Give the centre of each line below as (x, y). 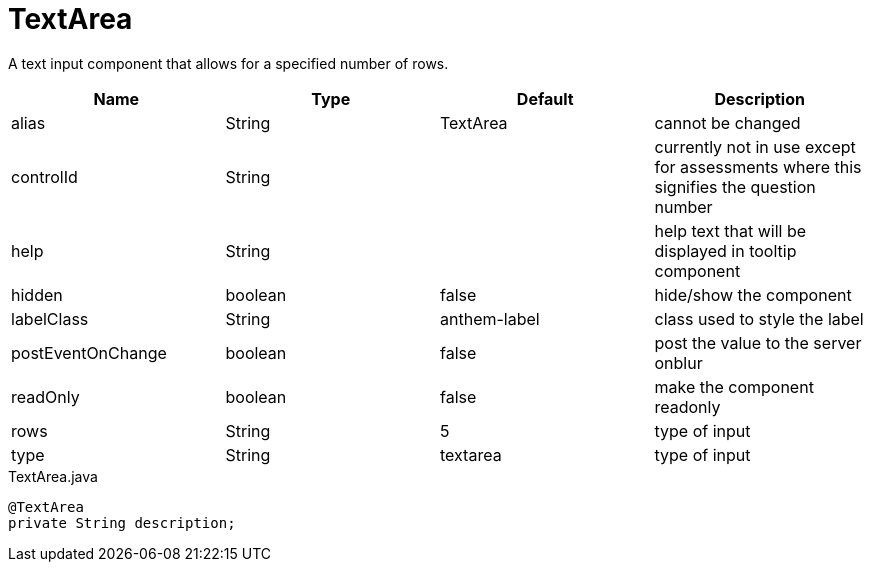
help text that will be (730, 230)
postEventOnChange (89, 352)
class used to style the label (759, 318)
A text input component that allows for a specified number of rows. (228, 63)
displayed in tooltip (725, 250)
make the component (734, 386)
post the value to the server (758, 342)
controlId (44, 176)
